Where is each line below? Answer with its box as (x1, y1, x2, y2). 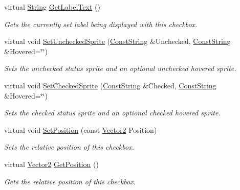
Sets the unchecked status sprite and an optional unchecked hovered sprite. (4, 63, 236, 74)
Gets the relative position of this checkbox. (4, 176, 136, 186)
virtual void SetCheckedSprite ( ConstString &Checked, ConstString (4, 80, 216, 90)
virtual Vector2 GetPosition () (4, 158, 99, 169)
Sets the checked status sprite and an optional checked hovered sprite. (4, 107, 221, 118)
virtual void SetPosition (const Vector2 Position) (4, 124, 157, 135)
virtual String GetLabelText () (4, 2, 100, 12)
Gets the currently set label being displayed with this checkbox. (4, 18, 198, 29)
